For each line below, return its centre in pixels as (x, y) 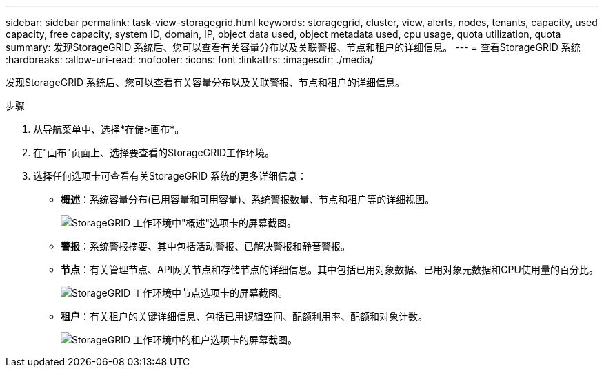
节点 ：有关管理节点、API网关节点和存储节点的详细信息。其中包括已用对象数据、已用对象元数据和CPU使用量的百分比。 (330, 269)
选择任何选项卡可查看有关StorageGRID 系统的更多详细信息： (170, 176)
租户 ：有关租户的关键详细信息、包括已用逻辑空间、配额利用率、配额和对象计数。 (244, 316)
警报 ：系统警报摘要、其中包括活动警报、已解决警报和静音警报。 (205, 246)
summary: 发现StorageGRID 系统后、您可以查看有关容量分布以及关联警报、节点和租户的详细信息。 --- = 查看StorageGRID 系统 (293, 47)
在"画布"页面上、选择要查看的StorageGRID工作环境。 (154, 152)
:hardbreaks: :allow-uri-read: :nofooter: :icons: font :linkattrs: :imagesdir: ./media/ (190, 60)
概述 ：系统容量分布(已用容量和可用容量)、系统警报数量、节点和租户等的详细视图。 (248, 199)
